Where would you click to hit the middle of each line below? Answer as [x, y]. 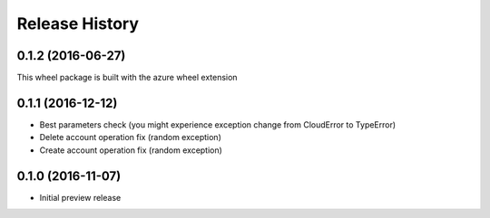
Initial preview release [80, 197]
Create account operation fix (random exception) [131, 150]
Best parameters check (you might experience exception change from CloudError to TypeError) [218, 124]
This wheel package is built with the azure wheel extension [127, 78]
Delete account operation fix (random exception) [130, 137]
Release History [78, 24]
